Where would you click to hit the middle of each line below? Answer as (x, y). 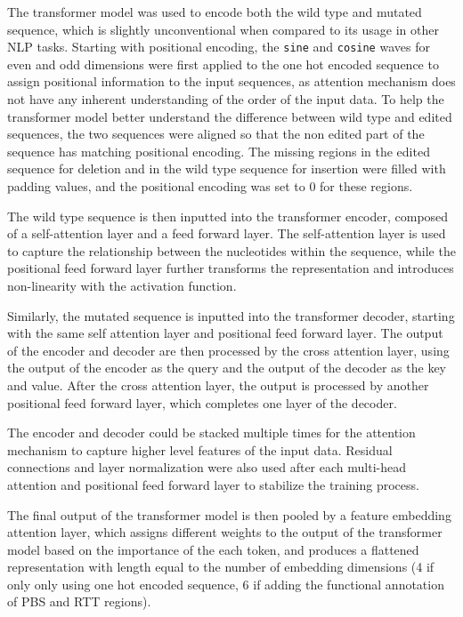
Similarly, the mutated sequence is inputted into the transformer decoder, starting (231, 315)
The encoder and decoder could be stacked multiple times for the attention (211, 433)
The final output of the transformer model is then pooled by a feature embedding (229, 514)
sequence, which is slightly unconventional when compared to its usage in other (223, 29)
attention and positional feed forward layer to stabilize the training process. (213, 484)
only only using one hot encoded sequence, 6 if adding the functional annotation (226, 584)
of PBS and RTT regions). (79, 601)
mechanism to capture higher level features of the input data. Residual (200, 449)
